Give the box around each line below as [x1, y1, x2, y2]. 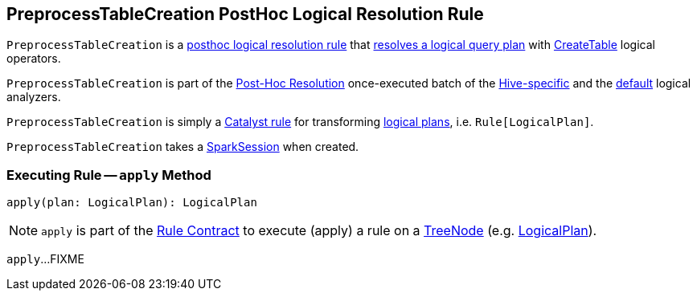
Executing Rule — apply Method [6, 166, 211, 183]
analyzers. [6, 90, 61, 104]
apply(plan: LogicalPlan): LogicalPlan [6, 196, 257, 210]
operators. [6, 51, 61, 66]
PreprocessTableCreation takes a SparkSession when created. [6, 140, 359, 154]
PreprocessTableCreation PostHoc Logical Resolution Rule [6, 4, 484, 24]
